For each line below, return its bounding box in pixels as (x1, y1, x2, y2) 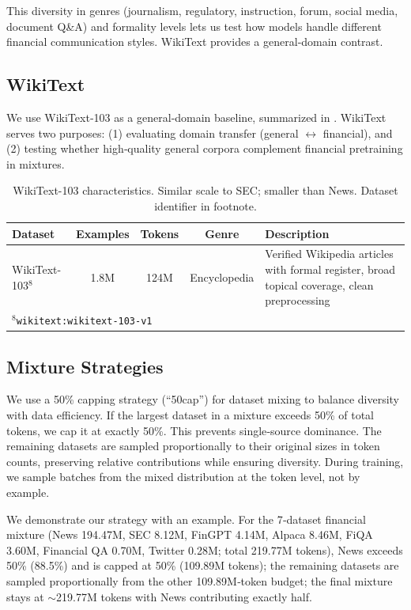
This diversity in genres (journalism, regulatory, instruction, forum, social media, (6, 2, 398, 18)
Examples (76, 225, 130, 241)
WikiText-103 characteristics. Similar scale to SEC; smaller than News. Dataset (13, 182, 398, 199)
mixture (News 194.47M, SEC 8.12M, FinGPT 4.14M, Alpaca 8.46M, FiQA (6, 526, 373, 543)
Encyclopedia (190, 268, 255, 285)
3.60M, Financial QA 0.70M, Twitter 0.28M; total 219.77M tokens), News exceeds (6, 541, 403, 558)
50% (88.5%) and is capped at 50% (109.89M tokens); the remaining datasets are (6, 557, 399, 574)
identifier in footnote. (154, 197, 257, 214)
